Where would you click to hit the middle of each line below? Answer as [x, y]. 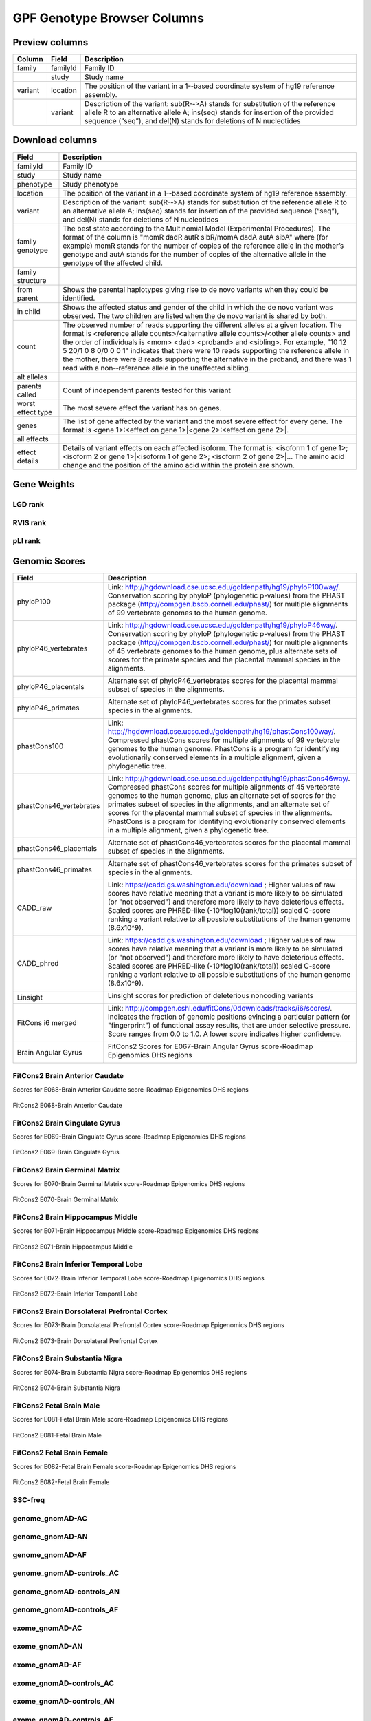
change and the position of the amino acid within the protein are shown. [179, 465]
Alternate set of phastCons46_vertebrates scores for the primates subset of [230, 863]
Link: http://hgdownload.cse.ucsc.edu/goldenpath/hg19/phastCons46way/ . [229, 778]
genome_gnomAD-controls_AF [66, 1609]
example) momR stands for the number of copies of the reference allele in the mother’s [203, 246]
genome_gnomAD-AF [50, 1554]
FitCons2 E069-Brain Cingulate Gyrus [66, 1152]
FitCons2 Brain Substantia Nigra [68, 1358]
